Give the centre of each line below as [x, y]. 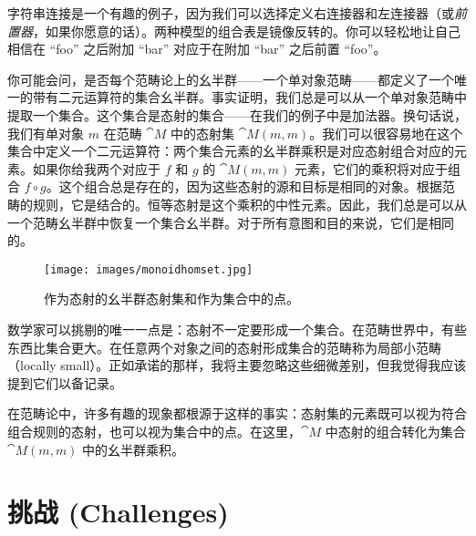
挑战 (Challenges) [118, 512]
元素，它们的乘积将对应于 [371, 168]
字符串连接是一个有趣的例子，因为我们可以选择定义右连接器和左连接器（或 [231, 13]
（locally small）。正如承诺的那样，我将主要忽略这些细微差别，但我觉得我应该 [237, 365]
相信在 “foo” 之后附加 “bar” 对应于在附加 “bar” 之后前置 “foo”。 [197, 49]
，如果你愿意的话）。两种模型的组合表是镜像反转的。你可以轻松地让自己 [247, 31]
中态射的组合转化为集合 [395, 431]
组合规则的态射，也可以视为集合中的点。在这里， [154, 431]
